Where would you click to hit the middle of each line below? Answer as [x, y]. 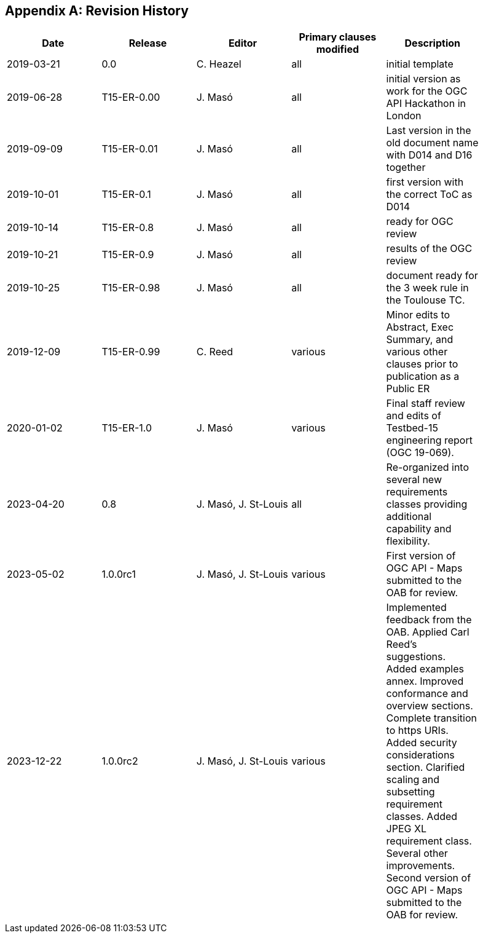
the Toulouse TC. [426, 300]
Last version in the [429, 131]
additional [409, 517]
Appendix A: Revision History [97, 11]
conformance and [427, 694]
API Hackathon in [426, 104]
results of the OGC [429, 249]
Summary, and [420, 340]
